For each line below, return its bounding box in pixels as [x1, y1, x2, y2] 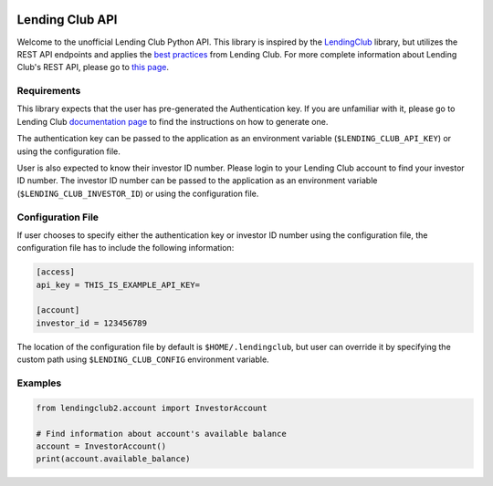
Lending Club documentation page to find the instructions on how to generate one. [16, 116, 329, 127]
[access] [36, 267, 76, 277]
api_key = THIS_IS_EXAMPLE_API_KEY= [36, 279, 201, 290]
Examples [16, 377, 62, 389]
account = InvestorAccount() [36, 440, 167, 451]
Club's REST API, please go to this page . [16, 62, 169, 73]
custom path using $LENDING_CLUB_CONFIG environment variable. [16, 354, 269, 365]
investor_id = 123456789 [36, 317, 148, 328]
